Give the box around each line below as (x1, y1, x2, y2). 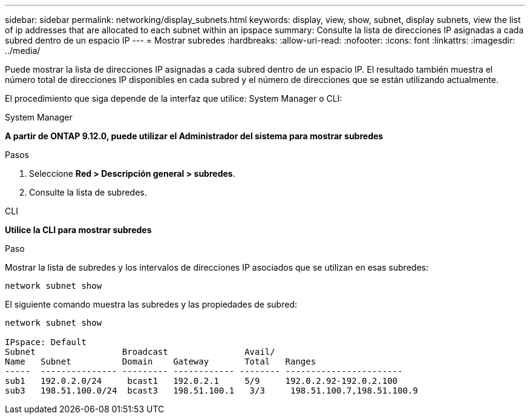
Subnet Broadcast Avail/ (5, 347, 275, 357)
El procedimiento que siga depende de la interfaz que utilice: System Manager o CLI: (5, 93, 342, 104)
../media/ (5, 45, 41, 56)
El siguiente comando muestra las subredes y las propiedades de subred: (5, 299, 297, 309)
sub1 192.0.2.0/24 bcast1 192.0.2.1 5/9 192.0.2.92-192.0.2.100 (5, 376, 398, 386)
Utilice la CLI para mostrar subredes (5, 225, 152, 235)
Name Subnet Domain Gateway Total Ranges (5, 357, 316, 366)
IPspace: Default (5, 337, 87, 347)
